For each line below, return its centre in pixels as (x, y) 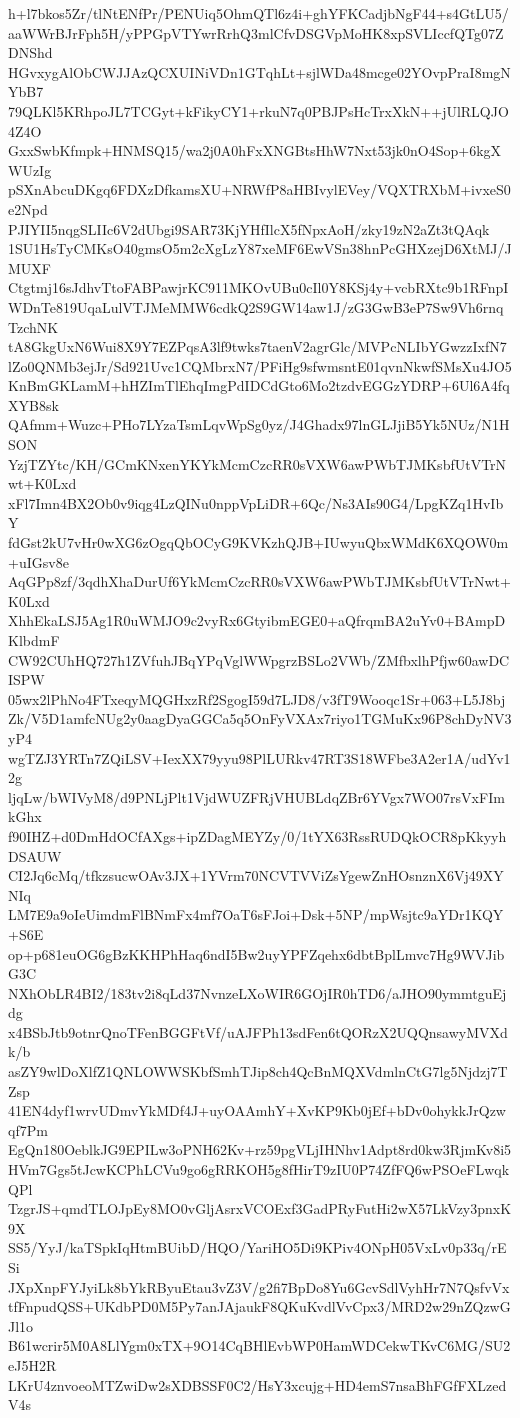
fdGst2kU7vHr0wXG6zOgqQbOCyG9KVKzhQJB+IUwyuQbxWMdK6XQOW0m (258, 542)
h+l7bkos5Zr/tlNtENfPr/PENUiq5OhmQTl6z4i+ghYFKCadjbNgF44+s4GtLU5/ (258, 13)
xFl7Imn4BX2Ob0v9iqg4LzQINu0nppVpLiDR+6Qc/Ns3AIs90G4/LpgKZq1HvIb (256, 502)
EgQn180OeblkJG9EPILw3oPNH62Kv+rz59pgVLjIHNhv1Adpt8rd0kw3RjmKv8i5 (260, 1149)
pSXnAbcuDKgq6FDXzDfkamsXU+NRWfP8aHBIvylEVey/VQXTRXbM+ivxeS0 (259, 189)
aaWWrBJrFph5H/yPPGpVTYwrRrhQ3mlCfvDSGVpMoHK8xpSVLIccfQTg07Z (256, 32)
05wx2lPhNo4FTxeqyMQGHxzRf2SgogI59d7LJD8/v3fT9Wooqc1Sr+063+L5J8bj (257, 698)
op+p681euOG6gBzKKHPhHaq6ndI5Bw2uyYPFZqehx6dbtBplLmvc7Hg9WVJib (256, 953)
